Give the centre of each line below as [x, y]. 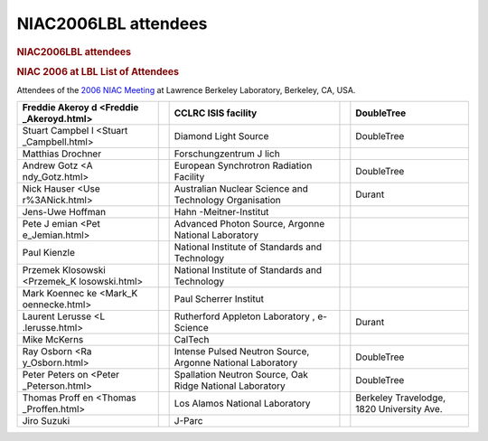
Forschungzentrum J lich [227, 154]
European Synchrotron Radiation [243, 165]
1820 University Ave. [399, 409]
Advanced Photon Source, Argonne [249, 224]
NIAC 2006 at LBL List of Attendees [98, 71]
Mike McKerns [53, 340]
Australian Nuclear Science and [241, 189]
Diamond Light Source [221, 136]
